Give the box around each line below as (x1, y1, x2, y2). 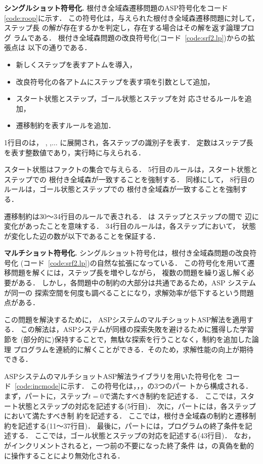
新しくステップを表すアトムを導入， (16, 59, 137, 69)
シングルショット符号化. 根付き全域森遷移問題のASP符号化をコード (4, 3, 228, 13)
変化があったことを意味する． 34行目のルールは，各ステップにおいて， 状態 (4, 221, 256, 231)
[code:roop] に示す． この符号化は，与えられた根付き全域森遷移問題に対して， (4, 12, 259, 23)
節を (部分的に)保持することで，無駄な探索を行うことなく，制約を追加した (4, 334, 252, 345)
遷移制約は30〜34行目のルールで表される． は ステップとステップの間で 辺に (4, 210, 259, 221)
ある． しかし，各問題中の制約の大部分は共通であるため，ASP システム (18, 277, 256, 288)
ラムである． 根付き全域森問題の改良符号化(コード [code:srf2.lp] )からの (13, 32, 248, 43)
